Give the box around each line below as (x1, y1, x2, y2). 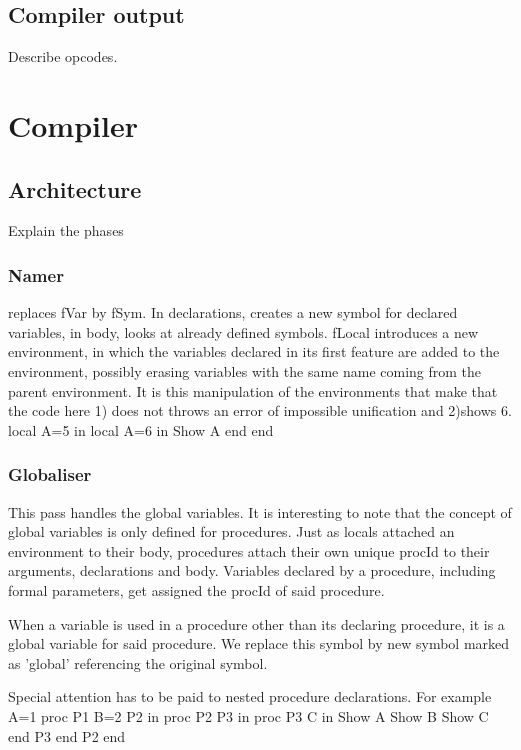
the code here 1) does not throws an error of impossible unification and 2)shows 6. (8, 400, 512, 421)
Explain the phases (8, 220, 124, 241)
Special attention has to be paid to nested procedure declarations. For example (8, 686, 492, 707)
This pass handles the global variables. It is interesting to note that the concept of (8, 501, 512, 522)
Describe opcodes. (8, 46, 118, 67)
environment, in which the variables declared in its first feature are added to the (8, 341, 500, 362)
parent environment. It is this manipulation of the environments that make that (8, 380, 498, 401)
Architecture (8, 173, 142, 204)
